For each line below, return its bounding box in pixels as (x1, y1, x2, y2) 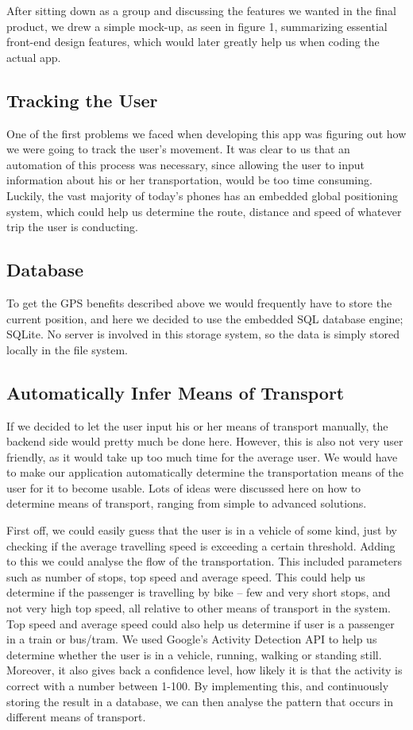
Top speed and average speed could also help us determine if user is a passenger (6, 615, 395, 632)
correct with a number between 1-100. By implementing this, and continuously (6, 678, 389, 694)
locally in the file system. (6, 341, 128, 357)
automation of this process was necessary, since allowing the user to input (6, 156, 365, 172)
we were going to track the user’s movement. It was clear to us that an (6, 141, 350, 157)
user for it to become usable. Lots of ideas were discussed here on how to (6, 479, 361, 496)
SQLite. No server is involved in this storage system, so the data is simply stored (6, 326, 399, 342)
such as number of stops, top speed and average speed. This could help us (6, 568, 365, 585)
